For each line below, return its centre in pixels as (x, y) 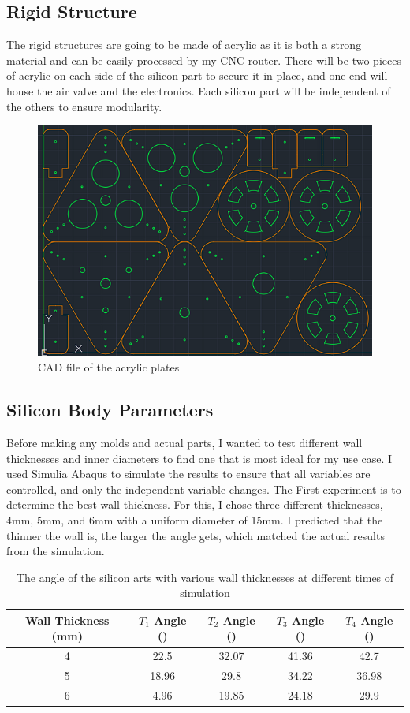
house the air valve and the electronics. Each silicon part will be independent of (199, 90)
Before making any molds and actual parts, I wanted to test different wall (184, 442)
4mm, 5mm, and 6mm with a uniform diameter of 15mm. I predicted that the (195, 519)
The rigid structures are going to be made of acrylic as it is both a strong (184, 45)
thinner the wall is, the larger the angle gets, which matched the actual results (196, 535)
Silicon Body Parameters (110, 410)
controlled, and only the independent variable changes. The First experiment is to (204, 489)
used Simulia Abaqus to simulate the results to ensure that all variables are (188, 474)
